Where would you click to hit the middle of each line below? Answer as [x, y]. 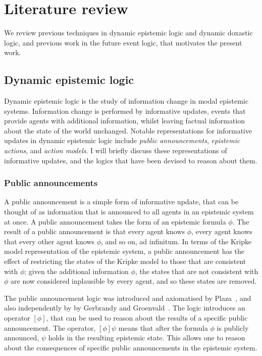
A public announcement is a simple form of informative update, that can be [121, 202]
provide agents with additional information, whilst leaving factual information [125, 121]
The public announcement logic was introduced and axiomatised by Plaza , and [128, 298]
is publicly [233, 327]
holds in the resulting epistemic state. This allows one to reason [147, 338]
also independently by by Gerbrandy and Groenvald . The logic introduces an [125, 308]
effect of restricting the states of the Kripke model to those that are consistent [125, 261]
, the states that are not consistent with [197, 271]
